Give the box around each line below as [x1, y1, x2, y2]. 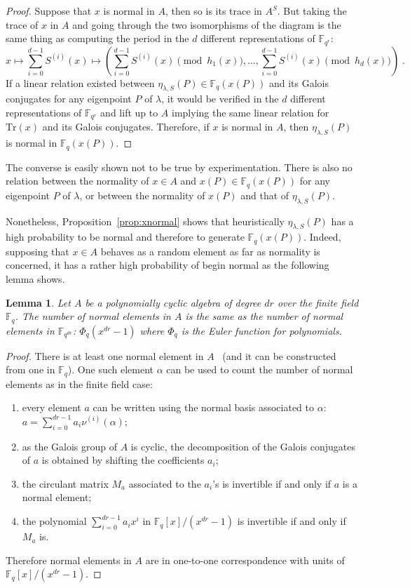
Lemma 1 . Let [6, 295, 71, 309]
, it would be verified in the [161, 91, 279, 106]
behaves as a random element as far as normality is [100, 243, 320, 258]
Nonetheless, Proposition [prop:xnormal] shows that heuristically [6, 213, 285, 228]
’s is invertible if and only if [212, 476, 332, 490]
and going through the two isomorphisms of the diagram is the [72, 17, 341, 32]
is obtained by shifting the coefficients [41, 453, 205, 467]
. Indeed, [303, 229, 341, 244]
